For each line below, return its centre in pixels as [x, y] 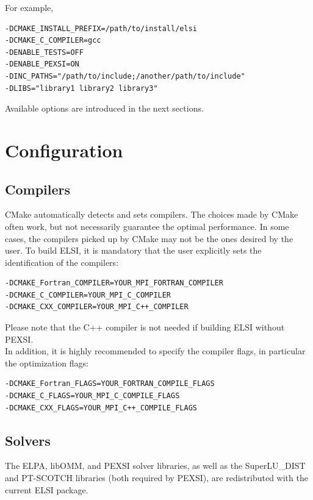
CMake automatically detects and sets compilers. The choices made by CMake [152, 214]
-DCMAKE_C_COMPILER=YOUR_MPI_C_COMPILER [88, 295]
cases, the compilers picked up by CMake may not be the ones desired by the [149, 238]
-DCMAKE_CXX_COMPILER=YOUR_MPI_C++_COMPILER [97, 307]
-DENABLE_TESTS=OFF [44, 52]
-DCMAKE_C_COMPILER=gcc [53, 41]
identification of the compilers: [62, 262]
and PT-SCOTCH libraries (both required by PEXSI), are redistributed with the [156, 478]
